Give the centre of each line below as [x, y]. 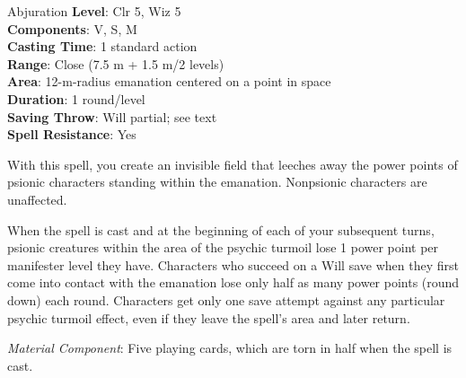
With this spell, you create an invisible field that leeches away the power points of [233, 164]
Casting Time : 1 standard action [102, 46]
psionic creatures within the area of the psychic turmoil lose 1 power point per [223, 247]
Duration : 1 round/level [76, 98]
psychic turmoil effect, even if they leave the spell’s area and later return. [209, 317]
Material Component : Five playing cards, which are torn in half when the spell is [230, 348]
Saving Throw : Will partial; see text [112, 116]
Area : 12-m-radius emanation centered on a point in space [169, 81]
